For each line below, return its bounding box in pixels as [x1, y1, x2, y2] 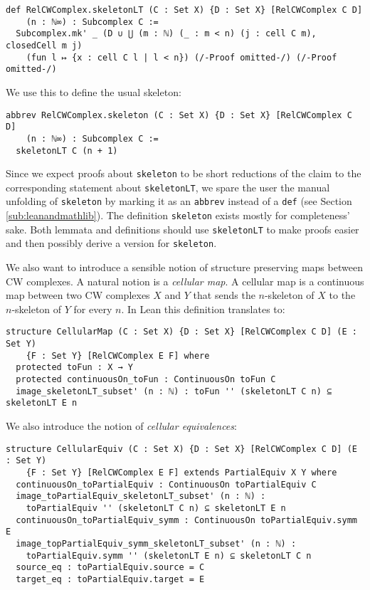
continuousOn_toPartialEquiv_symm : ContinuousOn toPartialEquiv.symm [16, 515, 357, 525]
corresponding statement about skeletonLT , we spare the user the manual [6, 179, 330, 194]
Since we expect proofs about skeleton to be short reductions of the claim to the [6, 166, 361, 181]
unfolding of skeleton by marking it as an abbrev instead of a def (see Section [6, 194, 352, 209]
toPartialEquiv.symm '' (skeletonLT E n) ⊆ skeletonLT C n [26, 550, 312, 561]
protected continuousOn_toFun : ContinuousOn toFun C [16, 374, 276, 385]
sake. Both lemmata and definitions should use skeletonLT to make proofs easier [6, 221, 359, 236]
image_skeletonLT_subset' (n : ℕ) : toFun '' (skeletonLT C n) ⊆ [16, 386, 332, 396]
